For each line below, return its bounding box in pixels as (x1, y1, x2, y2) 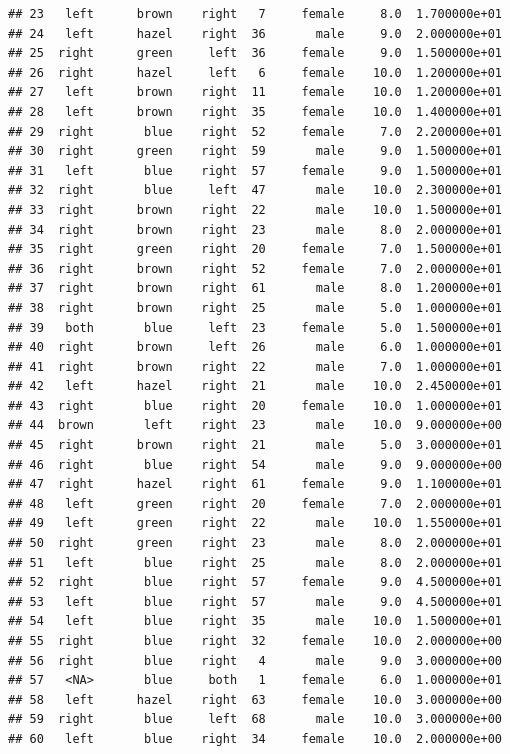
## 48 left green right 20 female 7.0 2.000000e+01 (8, 496, 502, 511)
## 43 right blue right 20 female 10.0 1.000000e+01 (8, 398, 502, 413)
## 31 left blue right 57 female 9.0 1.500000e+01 (8, 163, 502, 178)
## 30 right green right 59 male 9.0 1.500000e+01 (8, 144, 502, 159)
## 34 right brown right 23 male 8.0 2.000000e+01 (8, 222, 502, 237)
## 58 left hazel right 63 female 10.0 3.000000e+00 (8, 692, 502, 707)
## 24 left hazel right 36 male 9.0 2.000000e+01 (8, 26, 502, 41)
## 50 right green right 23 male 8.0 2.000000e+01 (8, 536, 502, 551)
